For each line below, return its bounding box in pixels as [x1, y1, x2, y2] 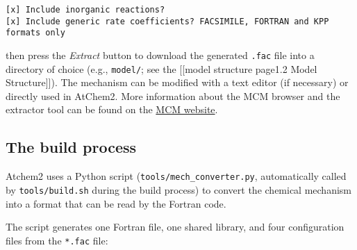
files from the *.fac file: [6, 233, 108, 247]
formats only [6, 28, 65, 38]
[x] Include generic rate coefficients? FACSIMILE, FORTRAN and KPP [6, 16, 329, 26]
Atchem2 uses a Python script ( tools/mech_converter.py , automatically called [6, 169, 347, 183]
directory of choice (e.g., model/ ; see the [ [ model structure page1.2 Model [6, 61, 317, 76]
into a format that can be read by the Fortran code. [6, 196, 226, 210]
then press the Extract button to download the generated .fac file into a [6, 47, 315, 62]
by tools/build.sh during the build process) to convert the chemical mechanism [6, 182, 352, 197]
